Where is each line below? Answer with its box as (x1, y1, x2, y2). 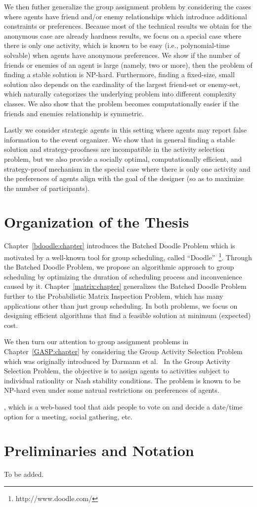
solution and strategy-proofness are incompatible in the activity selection (4, 144, 225, 154)
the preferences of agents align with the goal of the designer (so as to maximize (4, 173, 244, 184)
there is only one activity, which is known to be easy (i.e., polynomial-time (4, 40, 230, 50)
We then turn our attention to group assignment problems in (4, 336, 188, 347)
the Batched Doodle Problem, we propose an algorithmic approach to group (4, 262, 234, 272)
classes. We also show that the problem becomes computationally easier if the (4, 98, 239, 108)
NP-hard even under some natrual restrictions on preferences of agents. (4, 385, 219, 395)
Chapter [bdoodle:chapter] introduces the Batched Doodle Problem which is (4, 240, 235, 251)
